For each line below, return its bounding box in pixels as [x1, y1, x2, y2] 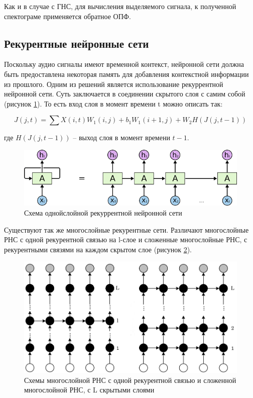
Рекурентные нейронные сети [4, 35, 149, 51]
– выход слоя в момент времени [73, 132, 170, 143]
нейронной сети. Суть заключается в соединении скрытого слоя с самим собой [4, 88, 245, 99]
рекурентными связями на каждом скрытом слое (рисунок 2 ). [4, 244, 192, 254]
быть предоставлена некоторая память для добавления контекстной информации [4, 68, 249, 79]
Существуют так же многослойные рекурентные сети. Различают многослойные [4, 224, 249, 235]
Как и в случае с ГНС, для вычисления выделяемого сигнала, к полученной [4, 1, 236, 11]
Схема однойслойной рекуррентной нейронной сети [24, 208, 182, 218]
